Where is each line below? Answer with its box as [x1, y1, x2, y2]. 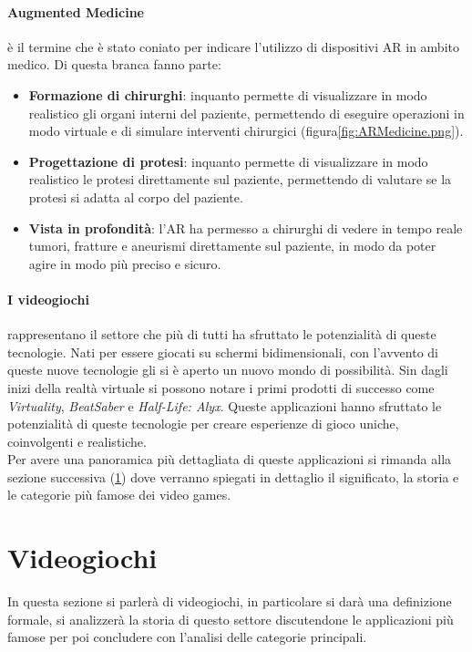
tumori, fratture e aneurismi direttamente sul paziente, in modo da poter [28, 236, 436, 255]
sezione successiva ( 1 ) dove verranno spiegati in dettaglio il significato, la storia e [7, 467, 459, 486]
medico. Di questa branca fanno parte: [7, 55, 221, 74]
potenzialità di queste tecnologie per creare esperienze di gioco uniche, [7, 414, 399, 433]
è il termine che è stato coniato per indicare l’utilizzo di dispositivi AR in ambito [7, 36, 459, 56]
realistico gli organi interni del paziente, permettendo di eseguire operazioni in [28, 103, 465, 122]
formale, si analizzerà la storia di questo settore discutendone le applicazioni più [7, 609, 454, 628]
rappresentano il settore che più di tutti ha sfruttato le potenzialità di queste [7, 325, 436, 344]
